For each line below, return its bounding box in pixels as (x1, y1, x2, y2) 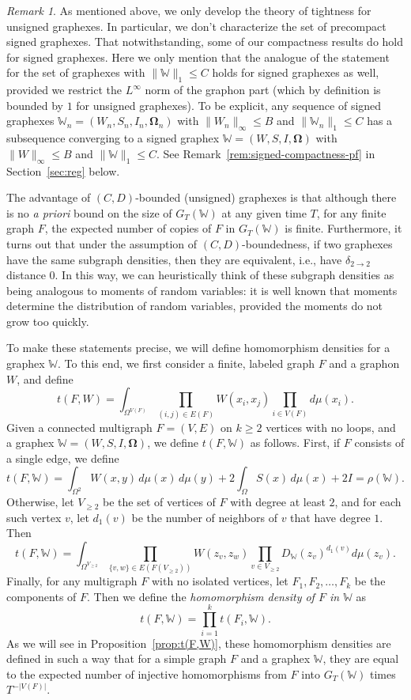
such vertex (6, 509, 62, 525)
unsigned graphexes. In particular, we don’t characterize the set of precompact (6, 17, 386, 34)
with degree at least (230, 494, 326, 510)
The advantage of (6, 189, 91, 206)
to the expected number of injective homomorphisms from (6, 665, 287, 682)
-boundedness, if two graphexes (242, 235, 393, 252)
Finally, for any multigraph (6, 573, 138, 589)
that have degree (290, 509, 371, 525)
